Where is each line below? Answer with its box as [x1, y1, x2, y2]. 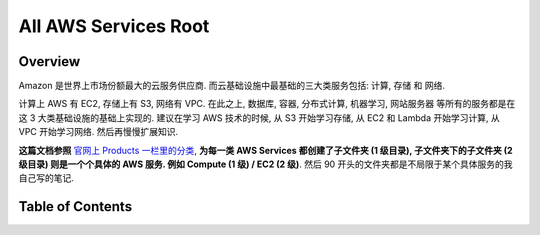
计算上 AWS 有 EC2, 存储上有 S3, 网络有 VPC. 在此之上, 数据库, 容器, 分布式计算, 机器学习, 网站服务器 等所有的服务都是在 [18, 98, 516, 110]
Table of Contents [18, 198, 133, 215]
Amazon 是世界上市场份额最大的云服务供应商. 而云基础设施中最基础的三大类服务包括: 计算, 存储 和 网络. [18, 80, 445, 92]
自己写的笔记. [18, 172, 75, 184]
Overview [18, 53, 81, 70]
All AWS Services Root [18, 15, 210, 37]
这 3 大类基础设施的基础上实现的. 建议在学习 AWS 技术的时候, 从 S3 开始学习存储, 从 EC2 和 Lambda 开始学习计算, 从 [18, 111, 500, 124]
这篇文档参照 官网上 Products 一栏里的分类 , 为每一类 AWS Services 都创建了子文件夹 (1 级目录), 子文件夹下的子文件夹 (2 [18, 144, 514, 156]
